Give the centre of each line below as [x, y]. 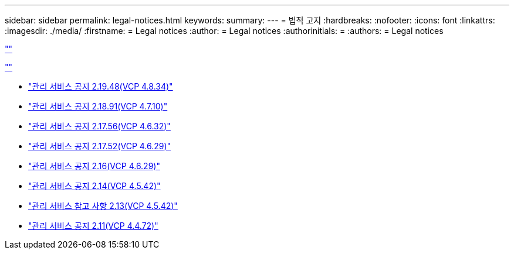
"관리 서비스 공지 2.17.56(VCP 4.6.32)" [99, 126]
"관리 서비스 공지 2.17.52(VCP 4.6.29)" [100, 146]
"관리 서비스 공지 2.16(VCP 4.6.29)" [94, 166]
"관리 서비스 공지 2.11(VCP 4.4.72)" [93, 226]
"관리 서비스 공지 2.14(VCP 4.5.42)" [94, 186]
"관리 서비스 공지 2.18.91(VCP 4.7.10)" [98, 106]
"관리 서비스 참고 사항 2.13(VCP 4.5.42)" [103, 206]
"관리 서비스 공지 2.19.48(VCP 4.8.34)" [101, 86]
